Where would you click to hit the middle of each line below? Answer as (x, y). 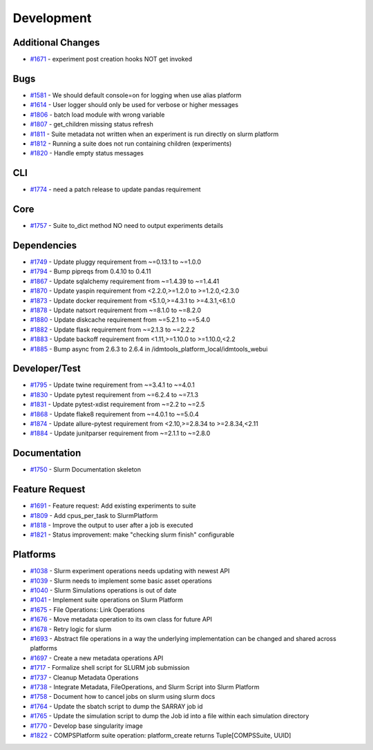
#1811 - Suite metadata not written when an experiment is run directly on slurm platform (154, 134)
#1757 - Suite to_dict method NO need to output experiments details (127, 226)
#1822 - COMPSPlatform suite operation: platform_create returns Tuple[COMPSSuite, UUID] (161, 735)
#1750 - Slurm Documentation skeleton (86, 470)
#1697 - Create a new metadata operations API (97, 658)
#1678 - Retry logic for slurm (71, 629)
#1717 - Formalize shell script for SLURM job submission (110, 668)
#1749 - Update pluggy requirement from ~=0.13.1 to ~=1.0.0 (116, 262)
